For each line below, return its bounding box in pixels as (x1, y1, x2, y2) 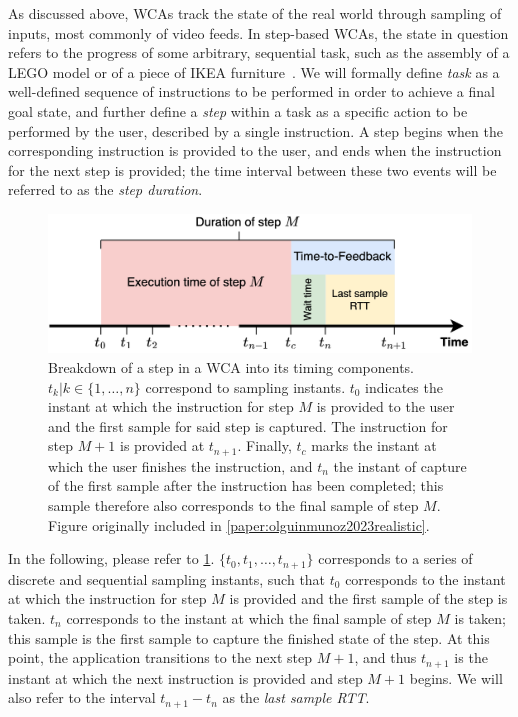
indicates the (365, 376, 443, 397)
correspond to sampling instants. (145, 376, 346, 397)
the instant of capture (333, 455, 467, 476)
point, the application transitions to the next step (8, 647, 313, 668)
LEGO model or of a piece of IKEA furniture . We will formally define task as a (8, 61, 500, 82)
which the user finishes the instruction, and (48, 455, 313, 476)
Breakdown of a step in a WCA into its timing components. (48, 357, 415, 378)
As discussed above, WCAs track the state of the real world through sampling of (8, 3, 502, 23)
